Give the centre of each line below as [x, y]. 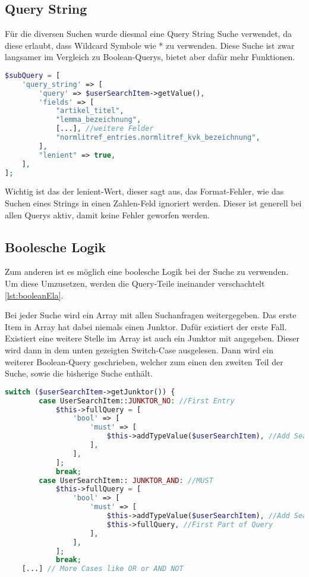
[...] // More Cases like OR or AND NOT [103, 569]
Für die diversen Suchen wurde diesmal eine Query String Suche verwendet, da [148, 34]
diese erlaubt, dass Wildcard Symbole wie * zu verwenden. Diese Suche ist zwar [150, 45]
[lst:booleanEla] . [34, 295]
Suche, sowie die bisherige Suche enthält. [79, 373]
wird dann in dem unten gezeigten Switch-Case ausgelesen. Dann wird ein [139, 350]
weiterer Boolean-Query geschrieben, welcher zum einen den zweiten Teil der [144, 361]
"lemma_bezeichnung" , [98, 120]
